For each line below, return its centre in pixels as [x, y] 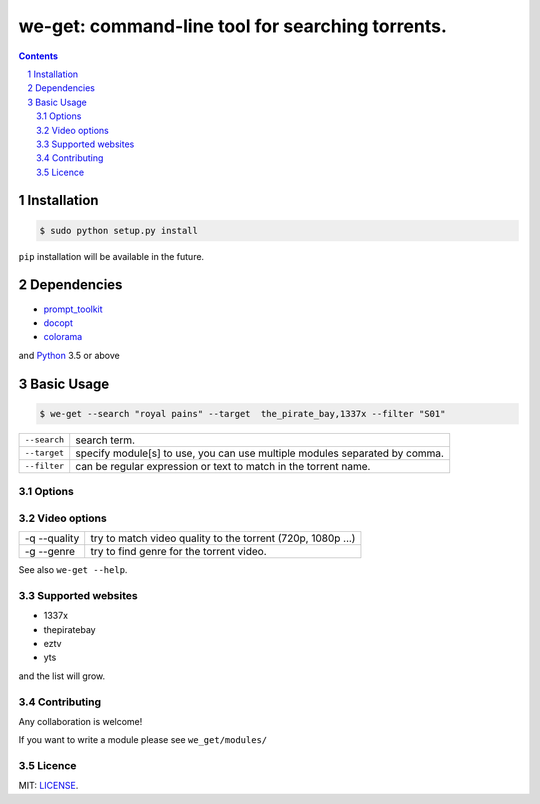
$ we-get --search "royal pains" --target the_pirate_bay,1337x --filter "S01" [242, 413]
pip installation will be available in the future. [111, 256]
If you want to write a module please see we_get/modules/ [143, 740]
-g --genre [49, 552]
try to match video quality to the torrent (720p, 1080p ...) [223, 538]
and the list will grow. [62, 676]
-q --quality [52, 538]
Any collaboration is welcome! [80, 721]
